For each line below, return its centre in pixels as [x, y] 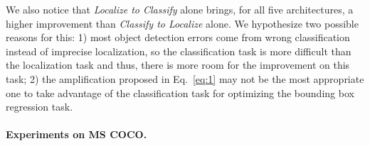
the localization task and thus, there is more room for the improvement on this [178, 65]
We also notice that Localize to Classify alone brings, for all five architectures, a [180, 9]
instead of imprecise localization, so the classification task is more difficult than [179, 51]
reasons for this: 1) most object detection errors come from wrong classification [178, 37]
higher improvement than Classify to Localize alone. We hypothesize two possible [182, 23]
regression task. [39, 107]
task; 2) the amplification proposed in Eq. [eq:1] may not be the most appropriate [185, 78]
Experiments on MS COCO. [76, 134]
